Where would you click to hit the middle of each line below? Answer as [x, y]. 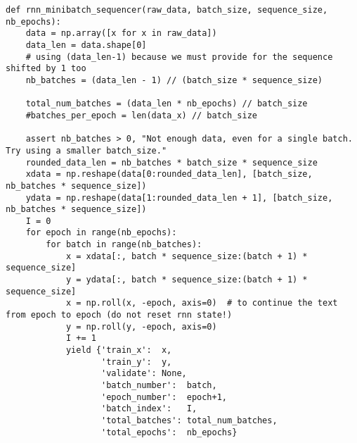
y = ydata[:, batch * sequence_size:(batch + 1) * [187, 280]
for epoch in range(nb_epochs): [101, 233]
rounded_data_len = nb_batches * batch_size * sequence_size [171, 162]
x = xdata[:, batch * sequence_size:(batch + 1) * [187, 256]
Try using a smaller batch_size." [86, 150]
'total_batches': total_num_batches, [189, 420]
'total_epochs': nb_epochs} [169, 432]
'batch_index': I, [149, 409]
